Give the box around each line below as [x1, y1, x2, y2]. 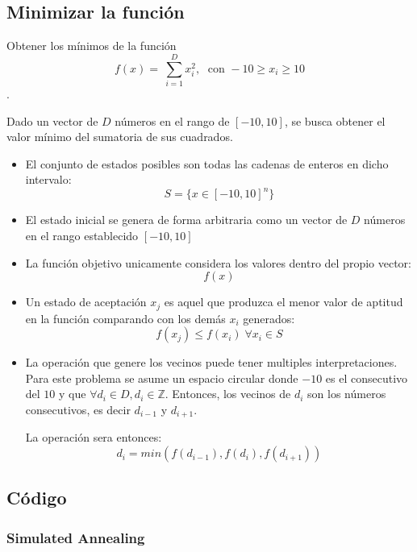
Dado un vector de [6, 112, 98, 129]
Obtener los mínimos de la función [6, 37, 177, 54]
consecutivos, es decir [25, 401, 131, 417]
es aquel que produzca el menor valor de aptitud [164, 293, 403, 310]
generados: [243, 309, 295, 326]
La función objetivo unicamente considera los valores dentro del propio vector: [25, 254, 411, 271]
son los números [307, 385, 386, 402]
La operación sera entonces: [25, 429, 162, 446]
